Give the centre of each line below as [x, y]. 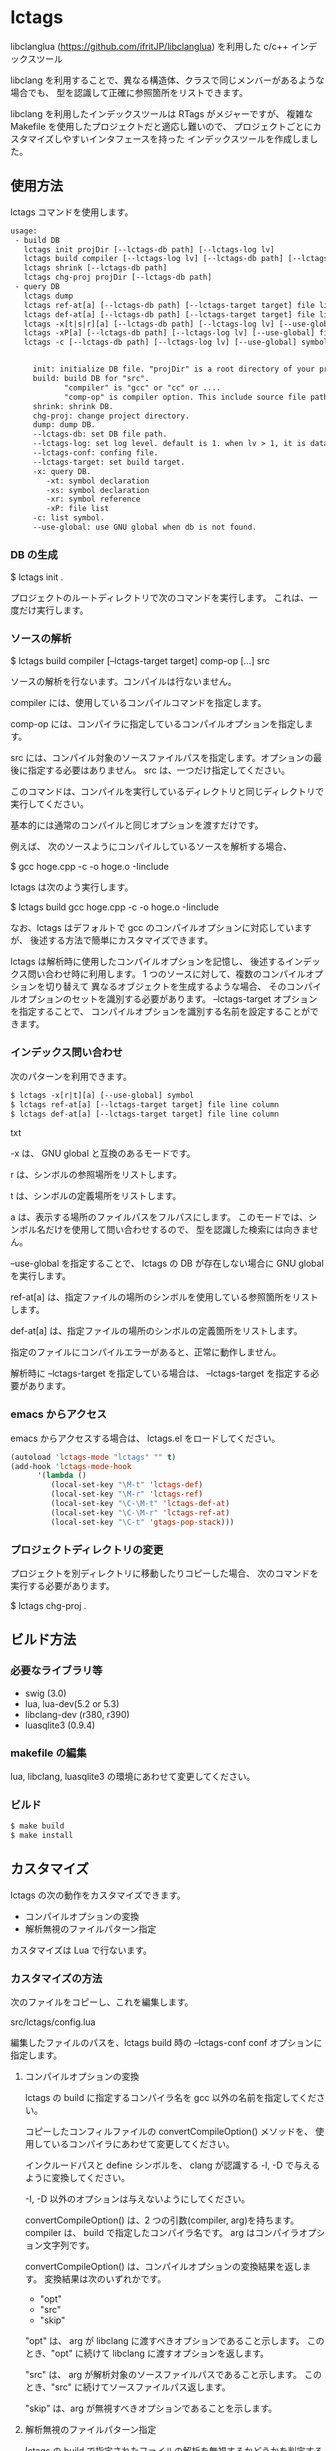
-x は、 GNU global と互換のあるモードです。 [103, 1153]
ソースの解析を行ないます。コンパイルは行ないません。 [123, 682]
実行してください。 [50, 804]
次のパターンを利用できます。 [71, 1076]
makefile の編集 [48, 1753]
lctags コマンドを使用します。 [72, 212]
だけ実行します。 [53, 610]
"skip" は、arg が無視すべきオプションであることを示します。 [151, 2408]
